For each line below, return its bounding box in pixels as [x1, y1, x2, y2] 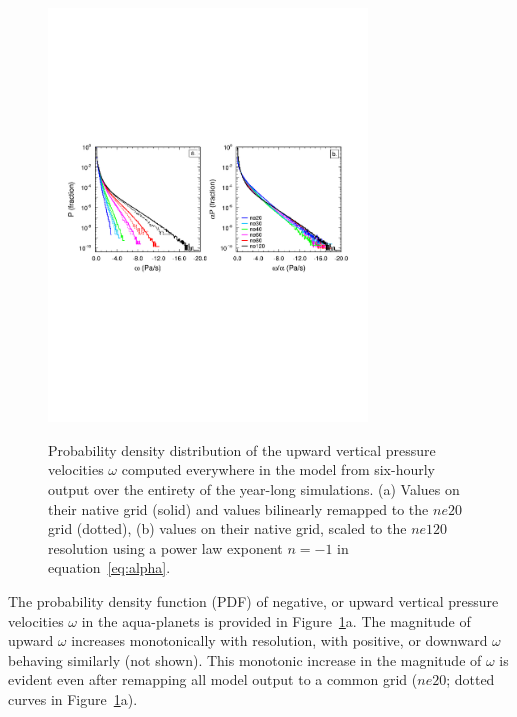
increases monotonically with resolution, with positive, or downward [71, 630, 488, 651]
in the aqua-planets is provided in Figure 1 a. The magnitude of [81, 610, 471, 631]
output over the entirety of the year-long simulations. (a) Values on [48, 479, 460, 500]
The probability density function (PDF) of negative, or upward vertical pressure [8, 590, 499, 611]
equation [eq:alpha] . [48, 557, 171, 578]
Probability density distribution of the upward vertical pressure [48, 439, 436, 460]
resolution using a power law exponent [48, 537, 283, 558]
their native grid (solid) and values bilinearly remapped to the [48, 498, 429, 519]
